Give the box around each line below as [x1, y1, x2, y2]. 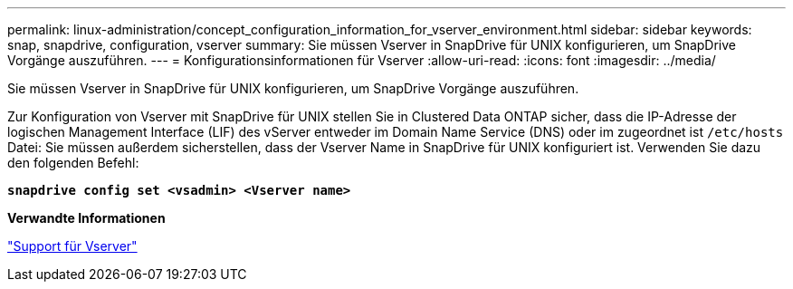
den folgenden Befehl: [7, 155, 139, 170]
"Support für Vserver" [7, 238, 138, 254]
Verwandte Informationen [7, 210, 166, 226]
